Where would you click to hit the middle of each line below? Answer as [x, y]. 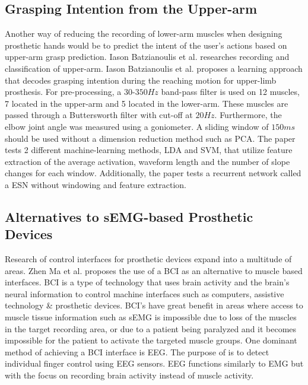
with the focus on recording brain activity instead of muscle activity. [129, 375]
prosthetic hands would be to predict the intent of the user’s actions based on [146, 45]
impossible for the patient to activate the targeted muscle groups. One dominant [151, 340]
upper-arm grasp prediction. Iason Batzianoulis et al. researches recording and [147, 57]
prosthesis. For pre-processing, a [63, 92]
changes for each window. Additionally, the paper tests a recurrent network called [153, 173]
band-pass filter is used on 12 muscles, [230, 92]
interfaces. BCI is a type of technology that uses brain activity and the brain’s [147, 282]
